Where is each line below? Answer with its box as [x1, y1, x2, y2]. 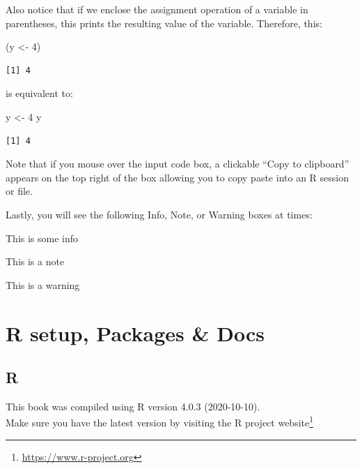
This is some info [6, 230, 79, 245]
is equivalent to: [6, 86, 73, 100]
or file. [6, 184, 33, 198]
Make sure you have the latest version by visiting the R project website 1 [6, 413, 314, 430]
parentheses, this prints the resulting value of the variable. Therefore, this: [6, 15, 322, 30]
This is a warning [6, 277, 80, 292]
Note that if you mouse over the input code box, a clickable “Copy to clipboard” [6, 156, 349, 171]
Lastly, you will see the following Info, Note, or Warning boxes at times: [6, 207, 313, 221]
